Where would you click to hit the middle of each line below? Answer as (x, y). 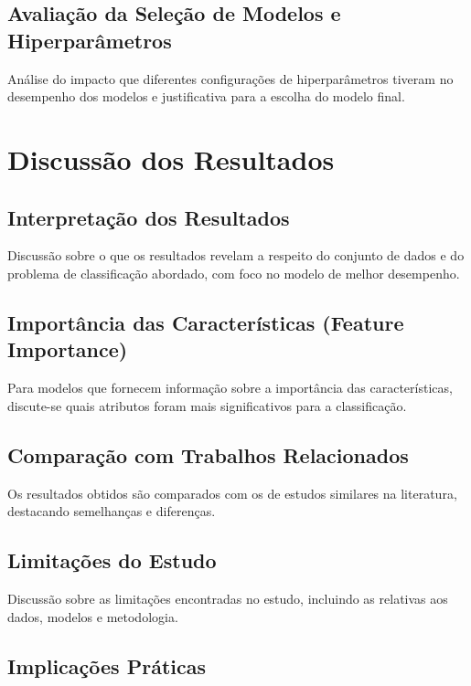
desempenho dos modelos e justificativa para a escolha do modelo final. (206, 96)
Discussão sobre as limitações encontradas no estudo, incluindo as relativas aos (228, 598)
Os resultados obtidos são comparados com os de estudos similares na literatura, (232, 493)
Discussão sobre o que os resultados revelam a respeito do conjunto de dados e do (236, 255)
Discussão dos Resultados (171, 158)
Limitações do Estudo (112, 560)
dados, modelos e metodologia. (93, 616)
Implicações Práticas (107, 665)
